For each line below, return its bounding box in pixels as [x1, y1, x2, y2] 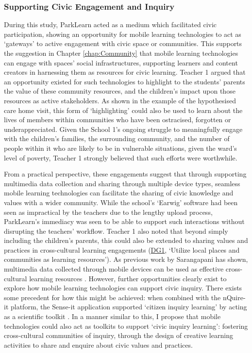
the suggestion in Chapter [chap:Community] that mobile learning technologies [4, 48, 238, 58]
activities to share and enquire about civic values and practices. [4, 339, 193, 350]
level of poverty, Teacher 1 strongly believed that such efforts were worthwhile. [4, 152, 237, 162]
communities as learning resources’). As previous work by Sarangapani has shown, [4, 254, 248, 264]
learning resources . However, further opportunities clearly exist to [29, 273, 227, 283]
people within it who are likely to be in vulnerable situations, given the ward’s [4, 143, 237, 153]
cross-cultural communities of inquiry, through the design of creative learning [4, 330, 233, 340]
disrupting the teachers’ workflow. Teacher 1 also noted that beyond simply [4, 225, 228, 236]
